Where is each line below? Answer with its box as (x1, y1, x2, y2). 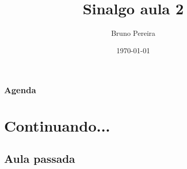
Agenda (4, 83, 36, 96)
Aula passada (4, 151, 75, 166)
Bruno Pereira (111, 28, 156, 38)
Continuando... (4, 115, 111, 136)
